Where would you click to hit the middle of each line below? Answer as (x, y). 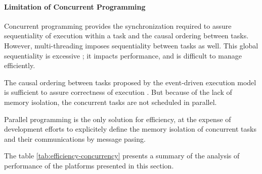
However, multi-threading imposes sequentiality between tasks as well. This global (131, 45)
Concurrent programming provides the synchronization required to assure (118, 25)
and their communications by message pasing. (75, 138)
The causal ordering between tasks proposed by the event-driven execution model (130, 82)
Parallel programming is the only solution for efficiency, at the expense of (118, 119)
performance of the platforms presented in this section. (89, 165)
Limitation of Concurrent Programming (75, 6)
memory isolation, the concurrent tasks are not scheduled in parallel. (111, 102)
